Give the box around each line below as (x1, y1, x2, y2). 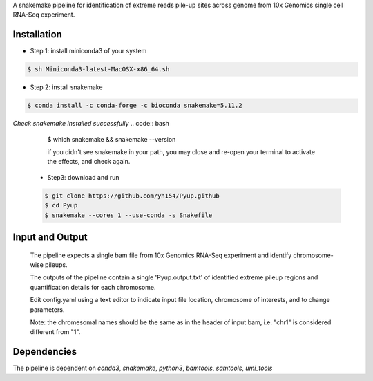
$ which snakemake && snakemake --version (47, 135, 176, 143)
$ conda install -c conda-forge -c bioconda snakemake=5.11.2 (27, 102, 242, 110)
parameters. (30, 305, 65, 314)
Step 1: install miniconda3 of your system (30, 47, 147, 55)
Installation (12, 28, 62, 41)
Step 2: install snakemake (30, 83, 103, 91)
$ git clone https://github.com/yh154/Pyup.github (44, 192, 220, 200)
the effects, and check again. (47, 158, 131, 166)
